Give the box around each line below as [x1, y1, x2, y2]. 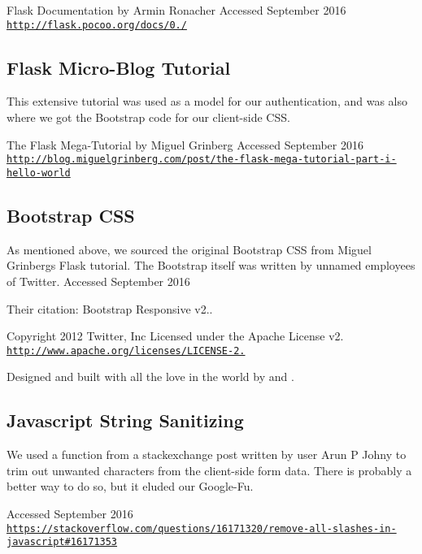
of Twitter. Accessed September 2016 [7, 272, 190, 289]
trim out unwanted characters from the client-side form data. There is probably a [7, 461, 412, 478]
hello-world [7, 167, 71, 179]
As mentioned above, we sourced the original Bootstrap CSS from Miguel [7, 240, 372, 258]
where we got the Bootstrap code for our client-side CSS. [7, 109, 290, 126]
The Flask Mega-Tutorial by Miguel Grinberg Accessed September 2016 [7, 136, 363, 153]
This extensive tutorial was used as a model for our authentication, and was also [7, 93, 407, 110]
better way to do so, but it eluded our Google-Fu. [7, 478, 254, 495]
